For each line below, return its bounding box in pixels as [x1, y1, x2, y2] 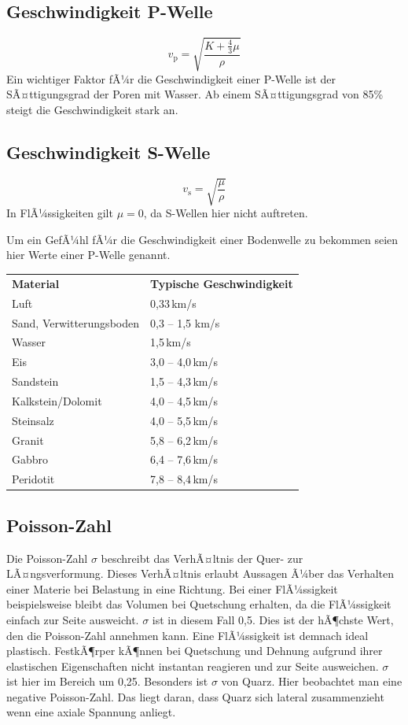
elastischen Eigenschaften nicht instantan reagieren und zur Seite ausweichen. [6, 657, 379, 674]
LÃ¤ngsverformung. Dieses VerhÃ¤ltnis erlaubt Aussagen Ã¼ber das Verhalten [6, 565, 395, 582]
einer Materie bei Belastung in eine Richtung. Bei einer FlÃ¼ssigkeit [6, 580, 338, 597]
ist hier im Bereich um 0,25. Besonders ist [6, 673, 208, 690]
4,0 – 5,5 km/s [149, 412, 218, 428]
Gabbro [12, 451, 49, 468]
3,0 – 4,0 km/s [149, 353, 218, 370]
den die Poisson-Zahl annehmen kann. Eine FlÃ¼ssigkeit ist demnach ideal [6, 627, 369, 643]
